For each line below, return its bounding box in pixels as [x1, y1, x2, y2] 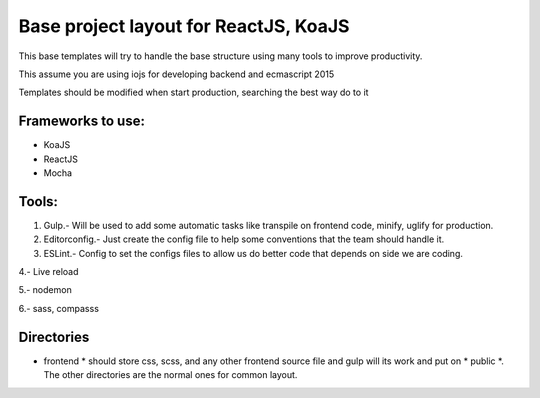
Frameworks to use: [18, 113, 145, 130]
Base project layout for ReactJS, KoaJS [18, 15, 350, 37]
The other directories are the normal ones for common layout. [43, 369, 298, 381]
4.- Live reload [18, 266, 79, 278]
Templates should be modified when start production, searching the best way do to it [18, 86, 369, 99]
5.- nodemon [18, 284, 72, 296]
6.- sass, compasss [18, 302, 100, 314]
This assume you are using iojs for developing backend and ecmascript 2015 [18, 68, 335, 80]
